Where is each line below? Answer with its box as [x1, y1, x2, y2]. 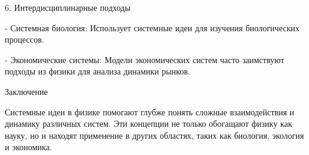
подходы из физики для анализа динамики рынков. [5, 65, 190, 77]
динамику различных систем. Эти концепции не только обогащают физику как [5, 117, 292, 130]
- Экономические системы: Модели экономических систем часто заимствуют [5, 53, 284, 65]
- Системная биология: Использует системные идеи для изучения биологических [5, 21, 299, 34]
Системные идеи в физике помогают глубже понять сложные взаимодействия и [5, 105, 295, 118]
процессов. [5, 33, 44, 46]
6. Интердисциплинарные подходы [5, 1, 131, 13]
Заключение [5, 85, 48, 97]
